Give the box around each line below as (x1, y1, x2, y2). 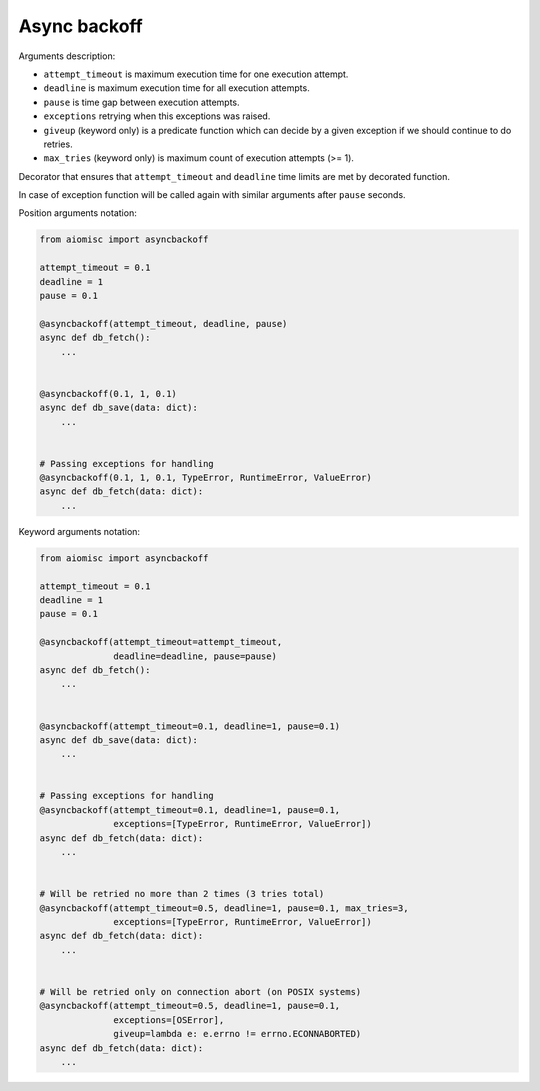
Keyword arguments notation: (18, 525, 140, 537)
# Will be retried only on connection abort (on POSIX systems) (39, 986, 362, 997)
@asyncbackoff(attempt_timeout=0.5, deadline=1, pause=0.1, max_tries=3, (39, 902, 409, 914)
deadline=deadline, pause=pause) (113, 650, 277, 662)
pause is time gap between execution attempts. (43, 96, 240, 108)
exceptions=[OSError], (113, 1014, 225, 1025)
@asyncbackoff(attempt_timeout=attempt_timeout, (39, 636, 283, 648)
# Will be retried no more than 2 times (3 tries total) (39, 888, 325, 900)
